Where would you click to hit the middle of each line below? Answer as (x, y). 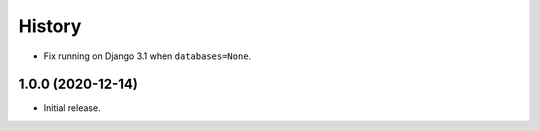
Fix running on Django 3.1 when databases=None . (147, 56)
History (50, 26)
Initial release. (72, 108)
